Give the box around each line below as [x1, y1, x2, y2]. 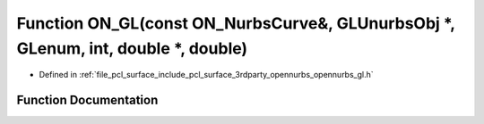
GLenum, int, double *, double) [16, 38, 248, 58]
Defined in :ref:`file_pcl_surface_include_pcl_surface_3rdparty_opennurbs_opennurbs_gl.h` [39, 70, 374, 80]
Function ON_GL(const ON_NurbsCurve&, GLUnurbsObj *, [16, 13, 456, 33]
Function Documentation [16, 93, 159, 108]
